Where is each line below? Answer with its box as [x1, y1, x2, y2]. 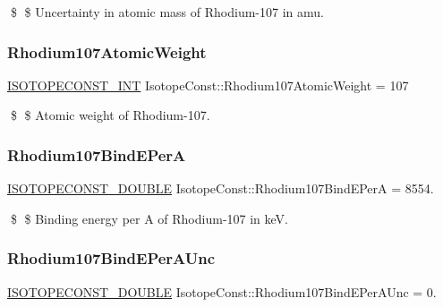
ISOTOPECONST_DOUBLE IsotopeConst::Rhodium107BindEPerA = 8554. [7, 179, 434, 198]
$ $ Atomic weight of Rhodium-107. [10, 106, 210, 124]
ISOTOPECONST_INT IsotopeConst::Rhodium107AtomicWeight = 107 [7, 75, 409, 94]
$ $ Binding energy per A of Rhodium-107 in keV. [10, 209, 288, 227]
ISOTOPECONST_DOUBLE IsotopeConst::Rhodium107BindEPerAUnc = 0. [7, 282, 437, 301]
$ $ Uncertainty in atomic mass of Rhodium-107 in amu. [10, 3, 324, 21]
